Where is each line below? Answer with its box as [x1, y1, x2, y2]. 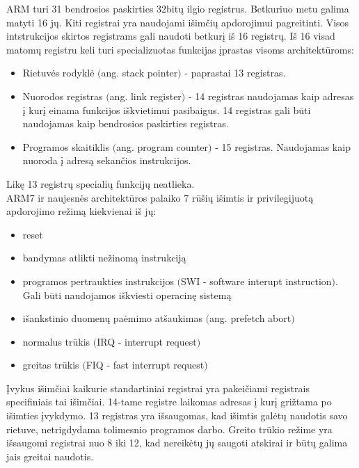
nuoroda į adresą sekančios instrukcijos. [22, 153, 191, 168]
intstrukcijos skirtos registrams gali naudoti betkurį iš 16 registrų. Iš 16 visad [6, 29, 335, 43]
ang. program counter [116, 139, 209, 154]
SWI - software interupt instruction [181, 273, 332, 288]
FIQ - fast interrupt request [86, 357, 205, 372]
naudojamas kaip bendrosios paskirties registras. [22, 116, 229, 131]
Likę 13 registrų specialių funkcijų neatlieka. [6, 176, 195, 191]
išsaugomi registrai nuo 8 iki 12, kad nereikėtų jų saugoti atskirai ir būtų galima [6, 435, 348, 450]
